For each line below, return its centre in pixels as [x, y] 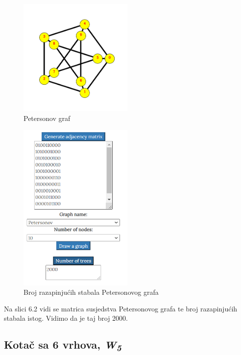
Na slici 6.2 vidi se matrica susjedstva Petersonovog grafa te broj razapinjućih [121, 308]
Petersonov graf [47, 118]
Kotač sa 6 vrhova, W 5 [63, 345]
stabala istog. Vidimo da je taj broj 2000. [66, 318]
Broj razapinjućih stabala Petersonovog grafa [91, 292]
